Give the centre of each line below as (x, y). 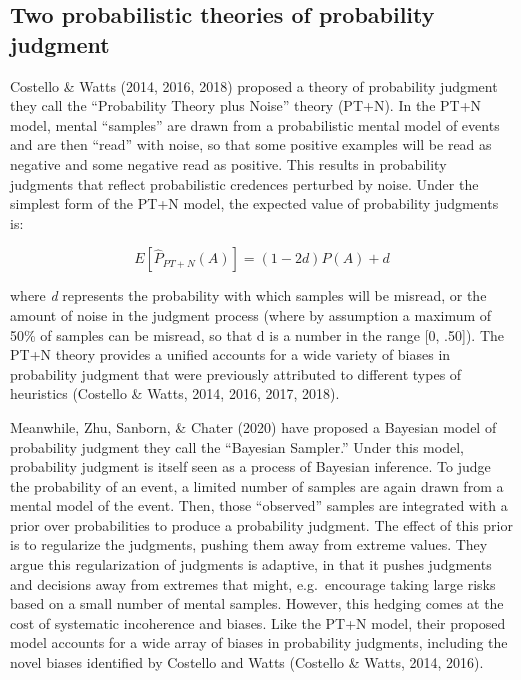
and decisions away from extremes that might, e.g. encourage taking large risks (253, 583)
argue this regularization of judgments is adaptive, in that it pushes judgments (251, 564)
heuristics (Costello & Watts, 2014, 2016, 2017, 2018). (175, 393)
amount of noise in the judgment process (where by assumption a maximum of (251, 314)
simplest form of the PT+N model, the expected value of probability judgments (254, 203)
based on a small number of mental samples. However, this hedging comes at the (257, 603)
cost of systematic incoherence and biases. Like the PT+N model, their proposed (258, 622)
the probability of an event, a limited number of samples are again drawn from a (257, 485)
